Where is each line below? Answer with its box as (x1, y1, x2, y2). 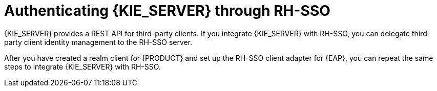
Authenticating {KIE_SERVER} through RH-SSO (4, 2, 330, 19)
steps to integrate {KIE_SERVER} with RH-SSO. (4, 62, 161, 71)
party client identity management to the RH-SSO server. (4, 37, 193, 47)
